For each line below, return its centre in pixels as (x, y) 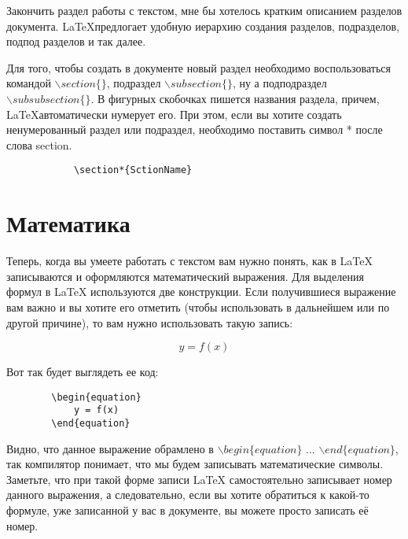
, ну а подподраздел (279, 83)
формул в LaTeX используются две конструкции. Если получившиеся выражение (201, 292)
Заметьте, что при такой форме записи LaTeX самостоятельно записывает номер (199, 479)
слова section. (39, 144)
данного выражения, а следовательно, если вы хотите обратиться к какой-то (188, 495)
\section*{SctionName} (133, 170)
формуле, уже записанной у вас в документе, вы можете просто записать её (187, 510)
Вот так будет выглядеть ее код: (83, 372)
